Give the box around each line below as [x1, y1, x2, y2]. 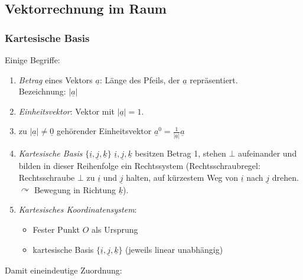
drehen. [272, 171, 299, 183]
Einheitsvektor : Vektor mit [18, 105, 115, 117]
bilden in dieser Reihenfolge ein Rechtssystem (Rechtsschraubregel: [18, 159, 260, 171]
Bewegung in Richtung [34, 183, 116, 196]
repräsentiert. [190, 73, 238, 86]
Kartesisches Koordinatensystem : [18, 203, 137, 216]
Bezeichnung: [18, 85, 66, 97]
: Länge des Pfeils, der [99, 73, 180, 86]
